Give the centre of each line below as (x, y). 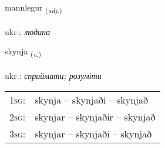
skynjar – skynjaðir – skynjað (95, 116)
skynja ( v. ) (23, 52)
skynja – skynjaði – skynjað (91, 99)
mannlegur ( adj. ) (33, 8)
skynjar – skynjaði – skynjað (93, 133)
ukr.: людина (28, 31)
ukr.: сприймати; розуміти (53, 76)
